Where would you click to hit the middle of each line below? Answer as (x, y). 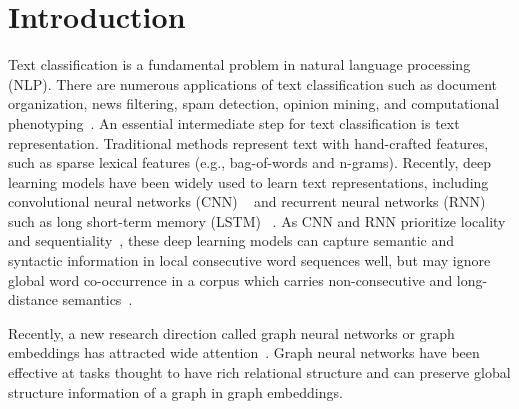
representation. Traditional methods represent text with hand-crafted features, (248, 142)
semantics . (97, 299)
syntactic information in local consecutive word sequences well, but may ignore (249, 260)
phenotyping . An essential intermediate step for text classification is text (234, 122)
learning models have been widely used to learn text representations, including (248, 181)
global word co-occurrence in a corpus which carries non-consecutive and (230, 279)
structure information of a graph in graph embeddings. (175, 391)
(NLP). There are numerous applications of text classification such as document (253, 83)
